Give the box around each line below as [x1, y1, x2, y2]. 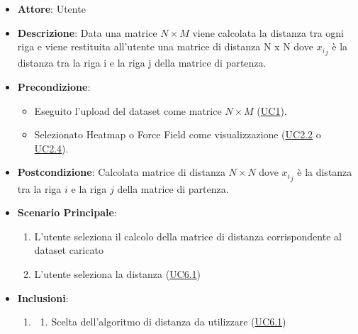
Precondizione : [17, 79, 91, 94]
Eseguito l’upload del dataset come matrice [34, 103, 222, 118]
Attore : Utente [17, 1, 86, 16]
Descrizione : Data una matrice [17, 25, 157, 40]
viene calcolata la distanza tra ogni [192, 25, 344, 40]
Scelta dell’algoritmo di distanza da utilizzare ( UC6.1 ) [51, 314, 286, 329]
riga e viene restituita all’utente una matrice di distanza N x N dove [17, 39, 313, 54]
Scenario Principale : [17, 205, 117, 220]
